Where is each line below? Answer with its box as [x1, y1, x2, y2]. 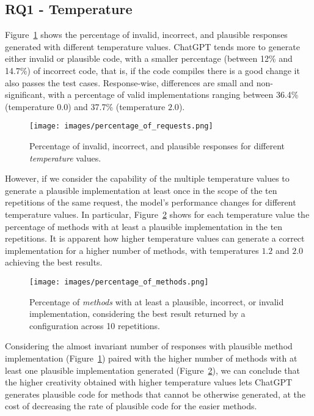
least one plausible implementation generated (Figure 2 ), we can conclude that [5, 363, 301, 376]
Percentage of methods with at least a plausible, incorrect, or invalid [29, 295, 284, 308]
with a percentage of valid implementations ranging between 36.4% [48, 88, 299, 101]
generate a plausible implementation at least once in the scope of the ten [5, 184, 277, 196]
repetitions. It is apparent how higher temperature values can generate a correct [5, 232, 305, 245]
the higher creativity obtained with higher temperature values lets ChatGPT [5, 376, 293, 388]
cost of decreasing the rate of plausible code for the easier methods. [5, 399, 257, 412]
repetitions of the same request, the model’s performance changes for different [5, 196, 296, 209]
